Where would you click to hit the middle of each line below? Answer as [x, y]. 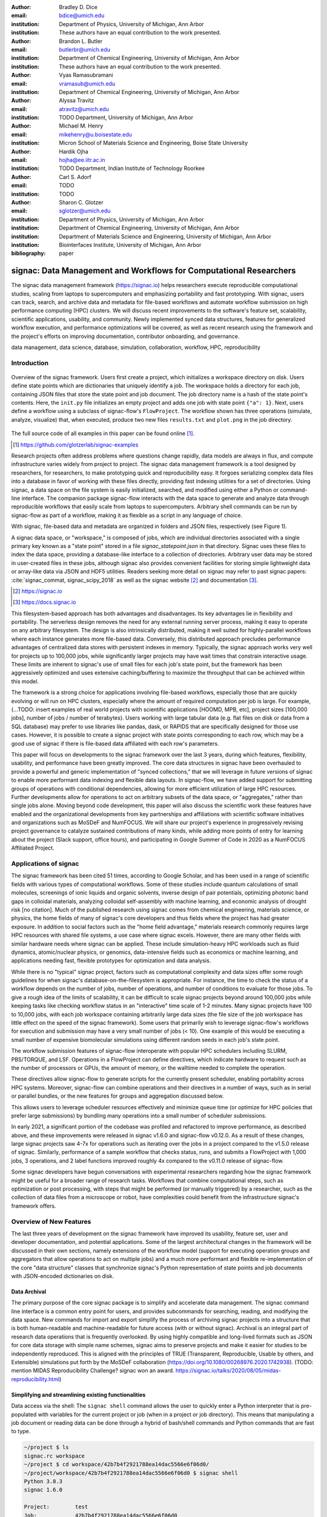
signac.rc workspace [54, 1456]
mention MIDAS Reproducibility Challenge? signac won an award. [93, 1371]
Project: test [56, 1507]
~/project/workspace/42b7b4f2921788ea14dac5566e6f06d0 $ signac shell [131, 1473]
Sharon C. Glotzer [81, 202]
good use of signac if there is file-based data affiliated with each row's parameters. [115, 743]
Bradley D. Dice [78, 7]
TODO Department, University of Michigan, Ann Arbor [126, 118]
